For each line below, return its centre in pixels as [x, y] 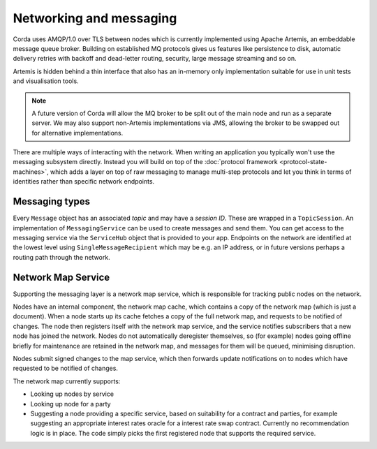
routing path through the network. [62, 257]
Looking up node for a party [71, 404]
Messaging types [52, 201]
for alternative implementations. [77, 133]
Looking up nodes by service [72, 394]
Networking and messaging [95, 18]
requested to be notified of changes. [66, 368]
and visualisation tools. [46, 81]
